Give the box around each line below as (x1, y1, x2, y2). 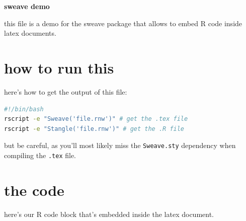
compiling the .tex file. (4, 150, 76, 160)
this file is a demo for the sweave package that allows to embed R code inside (4, 18, 242, 28)
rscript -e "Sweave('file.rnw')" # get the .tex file (4, 115, 188, 123)
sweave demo (4, 1, 50, 11)
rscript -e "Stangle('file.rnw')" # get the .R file (4, 125, 185, 132)
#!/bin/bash (4, 105, 44, 113)
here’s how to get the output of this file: (4, 86, 127, 97)
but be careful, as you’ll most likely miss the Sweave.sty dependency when (4, 140, 236, 151)
